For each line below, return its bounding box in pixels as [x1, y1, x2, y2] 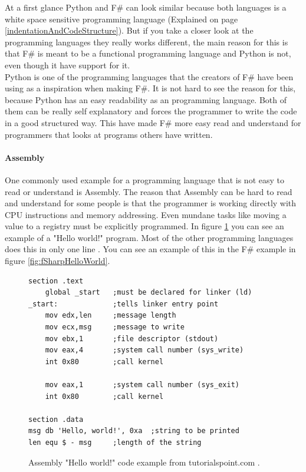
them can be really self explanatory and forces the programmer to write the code [5, 105, 297, 117]
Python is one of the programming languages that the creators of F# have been [5, 70, 294, 82]
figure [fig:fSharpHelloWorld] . [5, 255, 110, 267]
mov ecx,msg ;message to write [45, 323, 185, 332]
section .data [28, 415, 84, 424]
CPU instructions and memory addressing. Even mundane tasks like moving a [5, 208, 287, 220]
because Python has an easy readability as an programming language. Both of [5, 93, 287, 105]
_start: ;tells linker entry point [28, 299, 219, 308]
